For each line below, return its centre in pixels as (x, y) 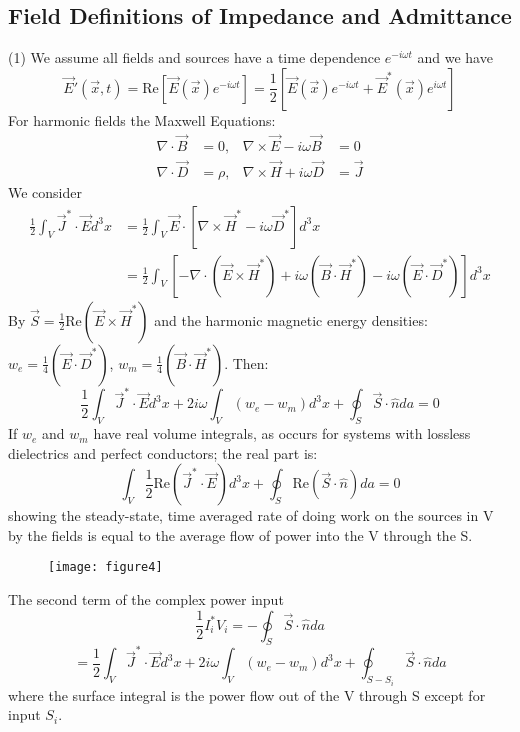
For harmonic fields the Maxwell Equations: (142, 119)
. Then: (246, 362)
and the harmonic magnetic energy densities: (291, 319)
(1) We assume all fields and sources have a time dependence (194, 57)
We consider (45, 191)
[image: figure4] (105, 567)
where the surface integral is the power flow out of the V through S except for (247, 694)
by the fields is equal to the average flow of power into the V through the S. (240, 534)
